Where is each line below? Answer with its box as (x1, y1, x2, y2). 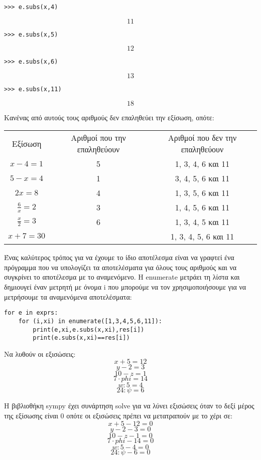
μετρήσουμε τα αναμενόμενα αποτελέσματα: (4, 291, 132, 302)
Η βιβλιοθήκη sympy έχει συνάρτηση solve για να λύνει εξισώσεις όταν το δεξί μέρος (4, 400, 254, 411)
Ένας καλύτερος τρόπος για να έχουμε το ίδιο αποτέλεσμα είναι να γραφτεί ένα (4, 252, 234, 263)
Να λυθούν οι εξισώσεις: (4, 348, 76, 359)
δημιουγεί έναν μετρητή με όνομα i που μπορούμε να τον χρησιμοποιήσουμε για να (4, 282, 246, 292)
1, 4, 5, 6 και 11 (175, 201, 230, 213)
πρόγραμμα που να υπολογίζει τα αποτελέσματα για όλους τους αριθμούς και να (4, 262, 237, 272)
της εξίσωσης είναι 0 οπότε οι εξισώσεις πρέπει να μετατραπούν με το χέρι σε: (4, 410, 233, 420)
